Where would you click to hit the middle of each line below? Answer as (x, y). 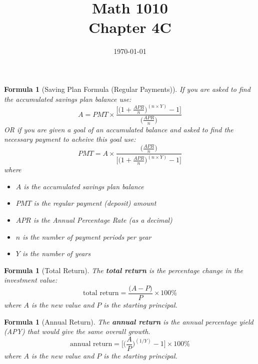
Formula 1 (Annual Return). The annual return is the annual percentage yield (129, 321)
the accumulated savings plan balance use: (68, 99)
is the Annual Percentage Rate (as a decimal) (103, 220)
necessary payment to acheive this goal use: (70, 139)
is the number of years (56, 253)
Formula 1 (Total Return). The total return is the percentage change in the (123, 270)
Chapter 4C (130, 27)
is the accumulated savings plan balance (84, 186)
